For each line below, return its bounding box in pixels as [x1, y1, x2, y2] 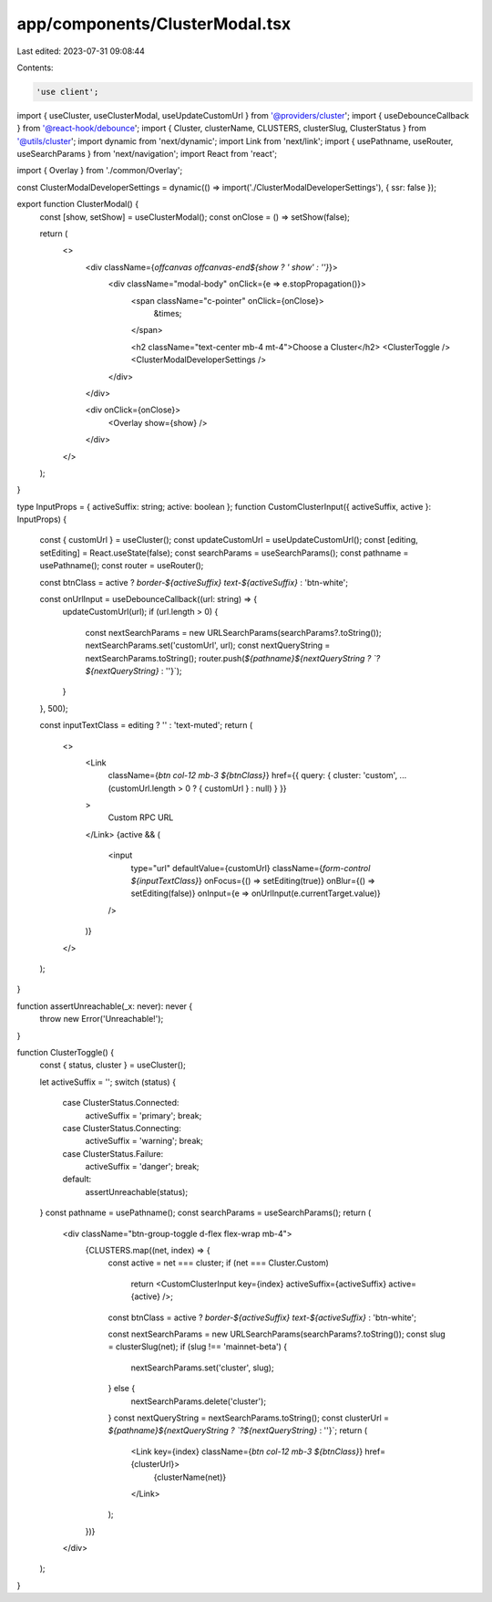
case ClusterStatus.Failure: [62, 1148, 164, 1159]
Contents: [16, 62, 54, 73]
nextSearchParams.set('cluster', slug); [130, 1362, 274, 1373]
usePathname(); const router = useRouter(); [39, 560, 204, 571]
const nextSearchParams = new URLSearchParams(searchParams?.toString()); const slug [108, 1328, 446, 1339]
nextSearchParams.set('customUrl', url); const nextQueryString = [85, 640, 331, 651]
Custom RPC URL [108, 812, 174, 823]
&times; [153, 307, 182, 318]
